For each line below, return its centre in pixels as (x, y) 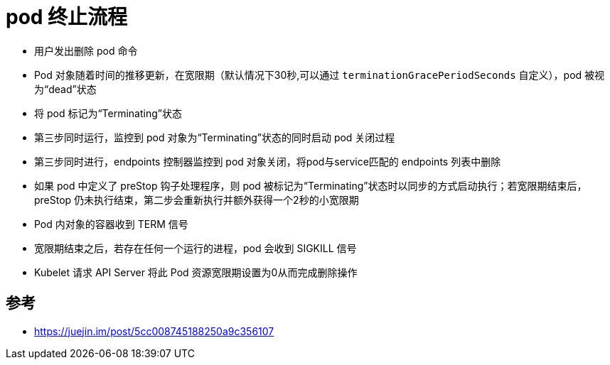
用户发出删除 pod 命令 (86, 50)
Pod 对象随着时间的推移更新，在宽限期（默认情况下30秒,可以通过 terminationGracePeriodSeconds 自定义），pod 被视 (320, 75)
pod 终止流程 (67, 17)
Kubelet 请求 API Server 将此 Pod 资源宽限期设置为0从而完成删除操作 (196, 272)
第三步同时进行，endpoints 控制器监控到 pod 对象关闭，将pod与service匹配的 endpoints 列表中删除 (268, 161)
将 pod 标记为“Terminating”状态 (108, 113)
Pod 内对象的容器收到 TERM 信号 (111, 224)
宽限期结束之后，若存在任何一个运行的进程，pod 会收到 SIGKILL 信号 (196, 248)
